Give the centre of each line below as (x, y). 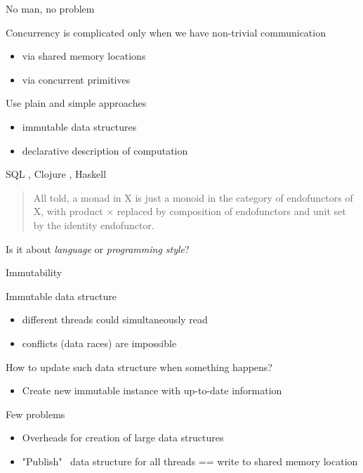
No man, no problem (50, 8)
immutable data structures (79, 126)
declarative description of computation (105, 150)
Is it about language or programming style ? (98, 248)
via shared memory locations (84, 56)
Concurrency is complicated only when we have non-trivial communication (166, 32)
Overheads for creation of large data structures (123, 438)
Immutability (34, 272)
